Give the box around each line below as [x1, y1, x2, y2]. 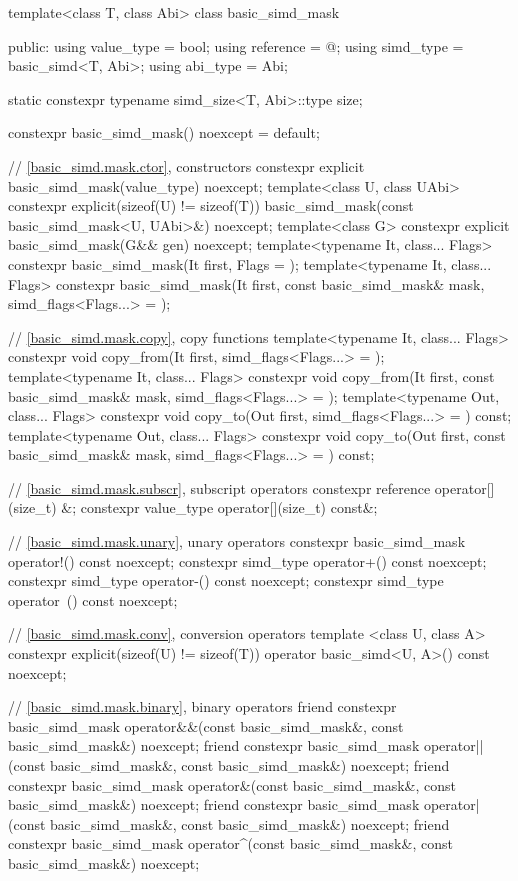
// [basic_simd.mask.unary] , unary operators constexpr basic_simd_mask [8, 531, 466, 552]
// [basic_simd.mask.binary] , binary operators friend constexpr [8, 696, 397, 717]
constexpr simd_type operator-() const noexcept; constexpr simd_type [8, 570, 444, 591]
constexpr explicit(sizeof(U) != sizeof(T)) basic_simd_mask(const [8, 195, 414, 216]
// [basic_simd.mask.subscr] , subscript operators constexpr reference [8, 477, 431, 498]
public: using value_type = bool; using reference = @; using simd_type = [8, 35, 464, 56]
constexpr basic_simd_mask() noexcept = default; [8, 122, 320, 143]
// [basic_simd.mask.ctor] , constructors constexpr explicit [8, 155, 365, 176]
